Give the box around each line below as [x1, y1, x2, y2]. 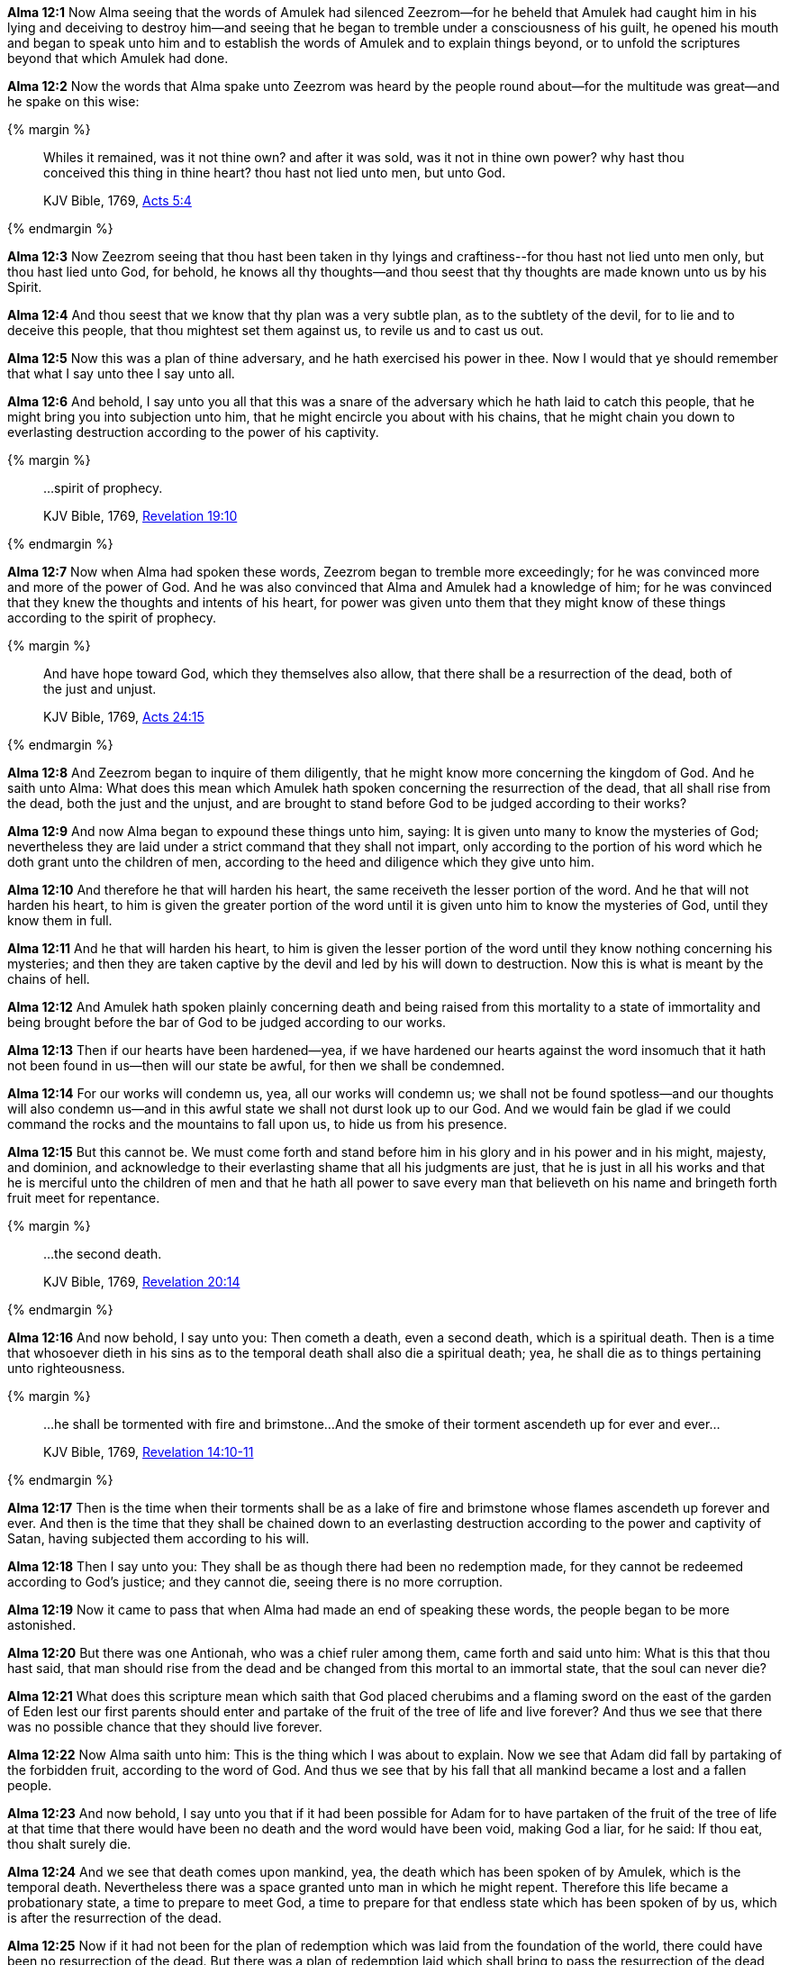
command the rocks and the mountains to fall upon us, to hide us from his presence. [7, 1116, 508, 1132]
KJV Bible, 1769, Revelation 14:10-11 [43, 1444, 254, 1460]
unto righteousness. [7, 1360, 125, 1376]
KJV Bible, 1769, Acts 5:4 [43, 193, 192, 208]
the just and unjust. [43, 681, 157, 696]
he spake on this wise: [7, 94, 140, 109]
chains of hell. [7, 971, 90, 987]
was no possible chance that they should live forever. [7, 1719, 322, 1734]
